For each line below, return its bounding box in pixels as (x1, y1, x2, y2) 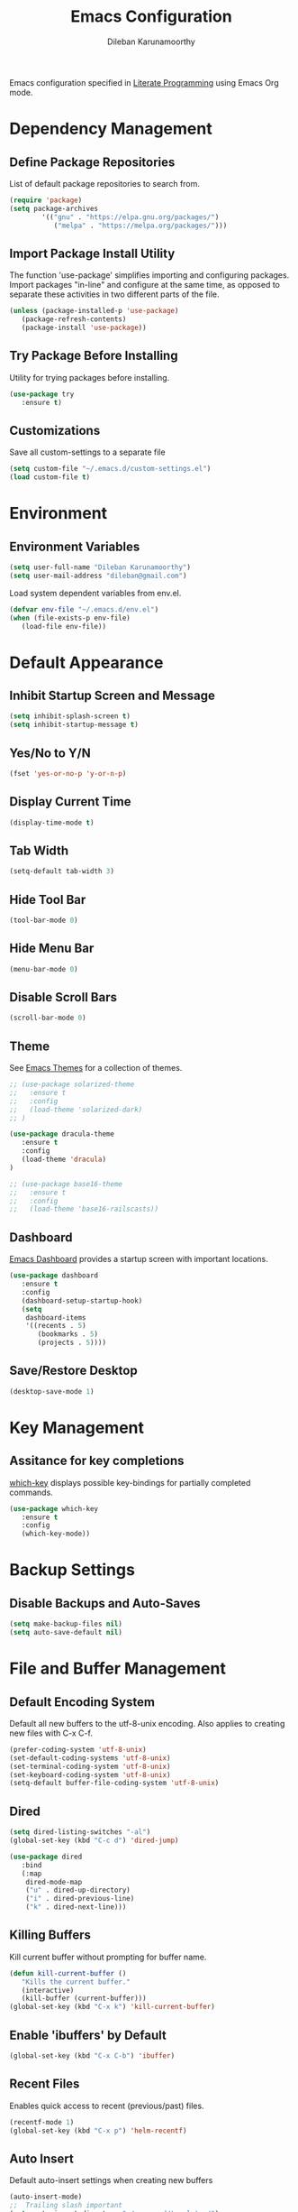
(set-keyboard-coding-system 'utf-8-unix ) (9, 1770, 171, 1779)
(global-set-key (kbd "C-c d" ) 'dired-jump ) (9, 1836, 179, 1845)
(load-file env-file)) (21, 622, 106, 631)
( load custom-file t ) (9, 473, 91, 482)
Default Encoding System (9, 1694, 156, 1710)
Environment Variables (9, 539, 140, 554)
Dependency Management (9, 119, 213, 139)
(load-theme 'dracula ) (21, 1155, 106, 1165)
